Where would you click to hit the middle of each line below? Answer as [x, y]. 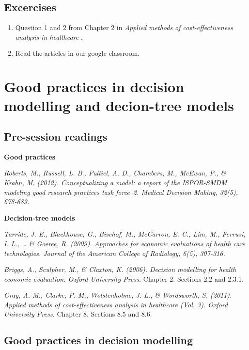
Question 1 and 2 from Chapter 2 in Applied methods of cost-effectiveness [124, 27]
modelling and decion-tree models [119, 105]
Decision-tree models [39, 217]
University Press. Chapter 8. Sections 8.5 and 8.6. [78, 314]
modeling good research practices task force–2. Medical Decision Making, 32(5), [121, 192]
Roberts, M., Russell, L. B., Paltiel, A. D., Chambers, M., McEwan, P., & [115, 173]
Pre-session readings [56, 136]
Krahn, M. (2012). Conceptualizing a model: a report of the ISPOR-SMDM [116, 182]
